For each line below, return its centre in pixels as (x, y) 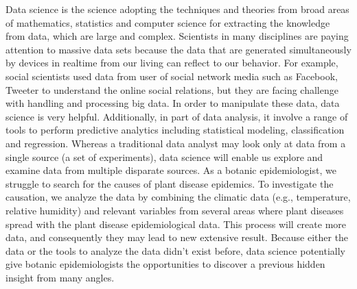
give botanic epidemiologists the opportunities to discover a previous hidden (165, 264)
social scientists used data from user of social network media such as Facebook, (172, 76)
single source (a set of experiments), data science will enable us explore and (164, 156)
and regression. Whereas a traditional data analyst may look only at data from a (176, 143)
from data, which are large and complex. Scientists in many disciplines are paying (177, 36)
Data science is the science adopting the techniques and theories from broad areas (177, 9)
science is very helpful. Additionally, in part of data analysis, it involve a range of (177, 116)
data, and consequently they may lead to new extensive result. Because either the (177, 237)
